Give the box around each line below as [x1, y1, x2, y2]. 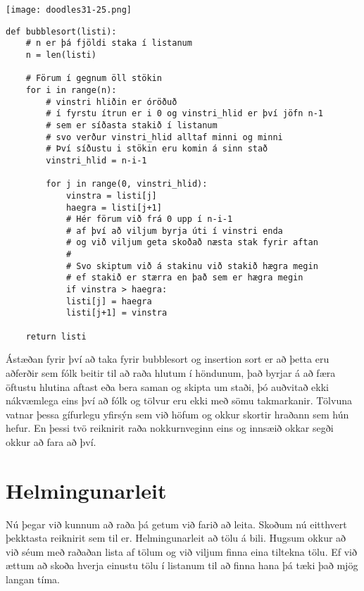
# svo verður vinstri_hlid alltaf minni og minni [46, 132, 283, 142]
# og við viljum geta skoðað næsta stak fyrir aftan [65, 237, 318, 248]
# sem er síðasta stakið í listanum [46, 120, 218, 130]
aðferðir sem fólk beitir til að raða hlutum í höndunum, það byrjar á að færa [6, 365, 336, 380]
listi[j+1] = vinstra [65, 308, 168, 318]
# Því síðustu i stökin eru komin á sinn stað [46, 144, 268, 154]
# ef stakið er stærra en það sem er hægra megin [65, 273, 303, 283]
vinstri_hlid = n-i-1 [46, 155, 147, 166]
